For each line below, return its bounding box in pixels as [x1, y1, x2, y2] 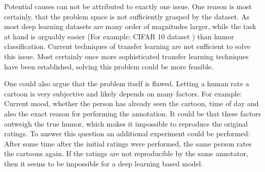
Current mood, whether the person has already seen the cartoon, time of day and [4, 98, 259, 109]
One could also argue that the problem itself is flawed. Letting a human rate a [4, 78, 249, 89]
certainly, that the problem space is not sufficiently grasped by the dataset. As [4, 11, 250, 21]
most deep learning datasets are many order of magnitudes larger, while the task [4, 21, 256, 32]
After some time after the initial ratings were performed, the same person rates [4, 138, 252, 149]
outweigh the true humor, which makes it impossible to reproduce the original [4, 118, 248, 129]
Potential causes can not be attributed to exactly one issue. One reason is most [4, 1, 252, 11]
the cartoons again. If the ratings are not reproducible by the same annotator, [4, 148, 249, 159]
